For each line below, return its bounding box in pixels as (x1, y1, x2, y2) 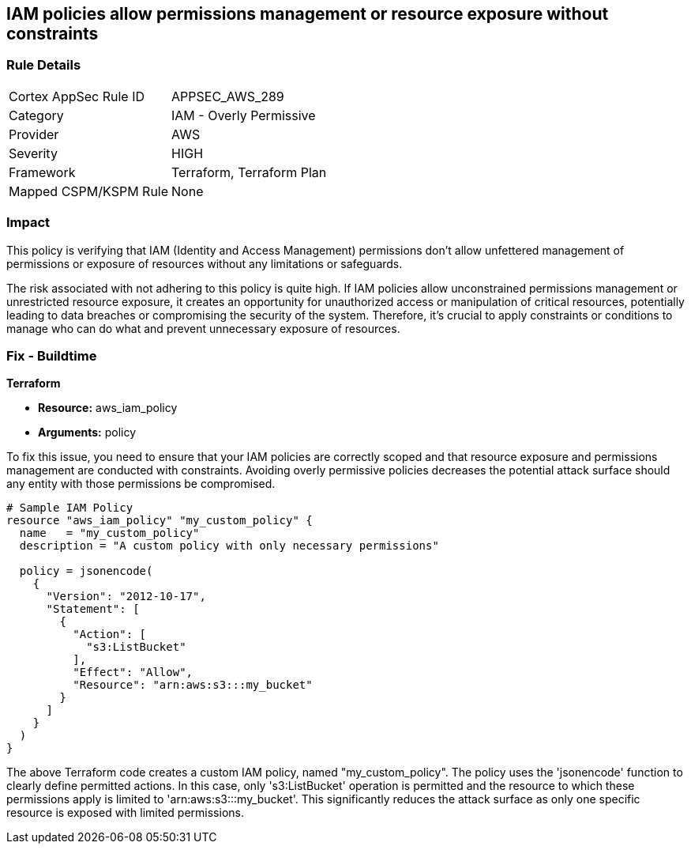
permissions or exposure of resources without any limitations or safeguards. (6, 256, 403, 270)
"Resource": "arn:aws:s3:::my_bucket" (73, 678, 313, 692)
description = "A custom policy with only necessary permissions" (19, 539, 439, 553)
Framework (9, 164, 76, 180)
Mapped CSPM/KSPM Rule (9, 183, 169, 199)
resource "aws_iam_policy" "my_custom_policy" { (6, 514, 313, 527)
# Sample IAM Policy (6, 501, 133, 515)
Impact (6, 214, 51, 231)
